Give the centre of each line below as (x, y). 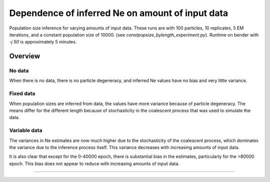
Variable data (26, 130)
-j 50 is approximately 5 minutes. (43, 42)
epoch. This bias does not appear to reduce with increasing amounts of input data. (94, 163)
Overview (25, 56)
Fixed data (22, 93)
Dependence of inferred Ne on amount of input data (119, 13)
